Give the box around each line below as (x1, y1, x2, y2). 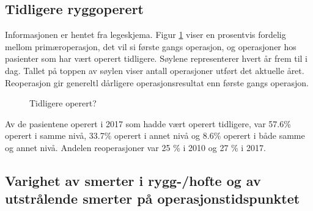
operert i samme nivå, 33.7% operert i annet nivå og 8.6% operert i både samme (5, 129, 305, 142)
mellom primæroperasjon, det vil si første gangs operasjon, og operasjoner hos (5, 40, 296, 53)
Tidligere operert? (29, 97, 97, 109)
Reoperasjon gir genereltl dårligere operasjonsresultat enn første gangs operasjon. (5, 76, 309, 89)
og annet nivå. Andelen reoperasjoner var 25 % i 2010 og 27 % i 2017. (5, 141, 266, 154)
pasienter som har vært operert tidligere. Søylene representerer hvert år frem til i (5, 52, 307, 65)
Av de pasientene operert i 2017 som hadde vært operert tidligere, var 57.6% (5, 117, 291, 130)
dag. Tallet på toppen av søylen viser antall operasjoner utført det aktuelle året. (5, 64, 304, 76)
